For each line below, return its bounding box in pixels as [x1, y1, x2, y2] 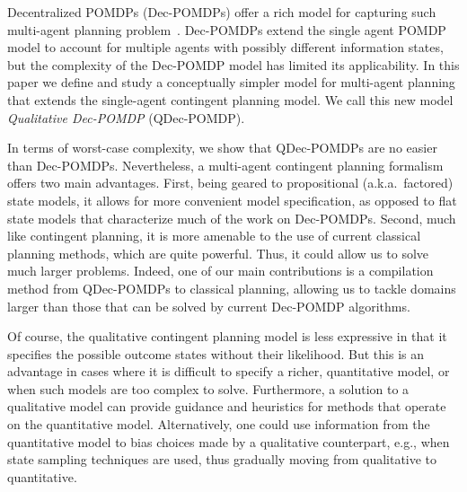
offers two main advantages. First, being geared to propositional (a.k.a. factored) [7, 173, 454, 192]
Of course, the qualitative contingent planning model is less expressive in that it [7, 327, 447, 346]
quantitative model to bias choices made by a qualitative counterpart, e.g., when [7, 432, 450, 451]
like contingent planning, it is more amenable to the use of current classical [7, 226, 421, 245]
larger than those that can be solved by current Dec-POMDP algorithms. [7, 296, 410, 315]
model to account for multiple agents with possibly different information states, [7, 38, 444, 57]
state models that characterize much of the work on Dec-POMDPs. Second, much [7, 208, 456, 227]
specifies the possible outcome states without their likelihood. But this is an [7, 344, 425, 363]
